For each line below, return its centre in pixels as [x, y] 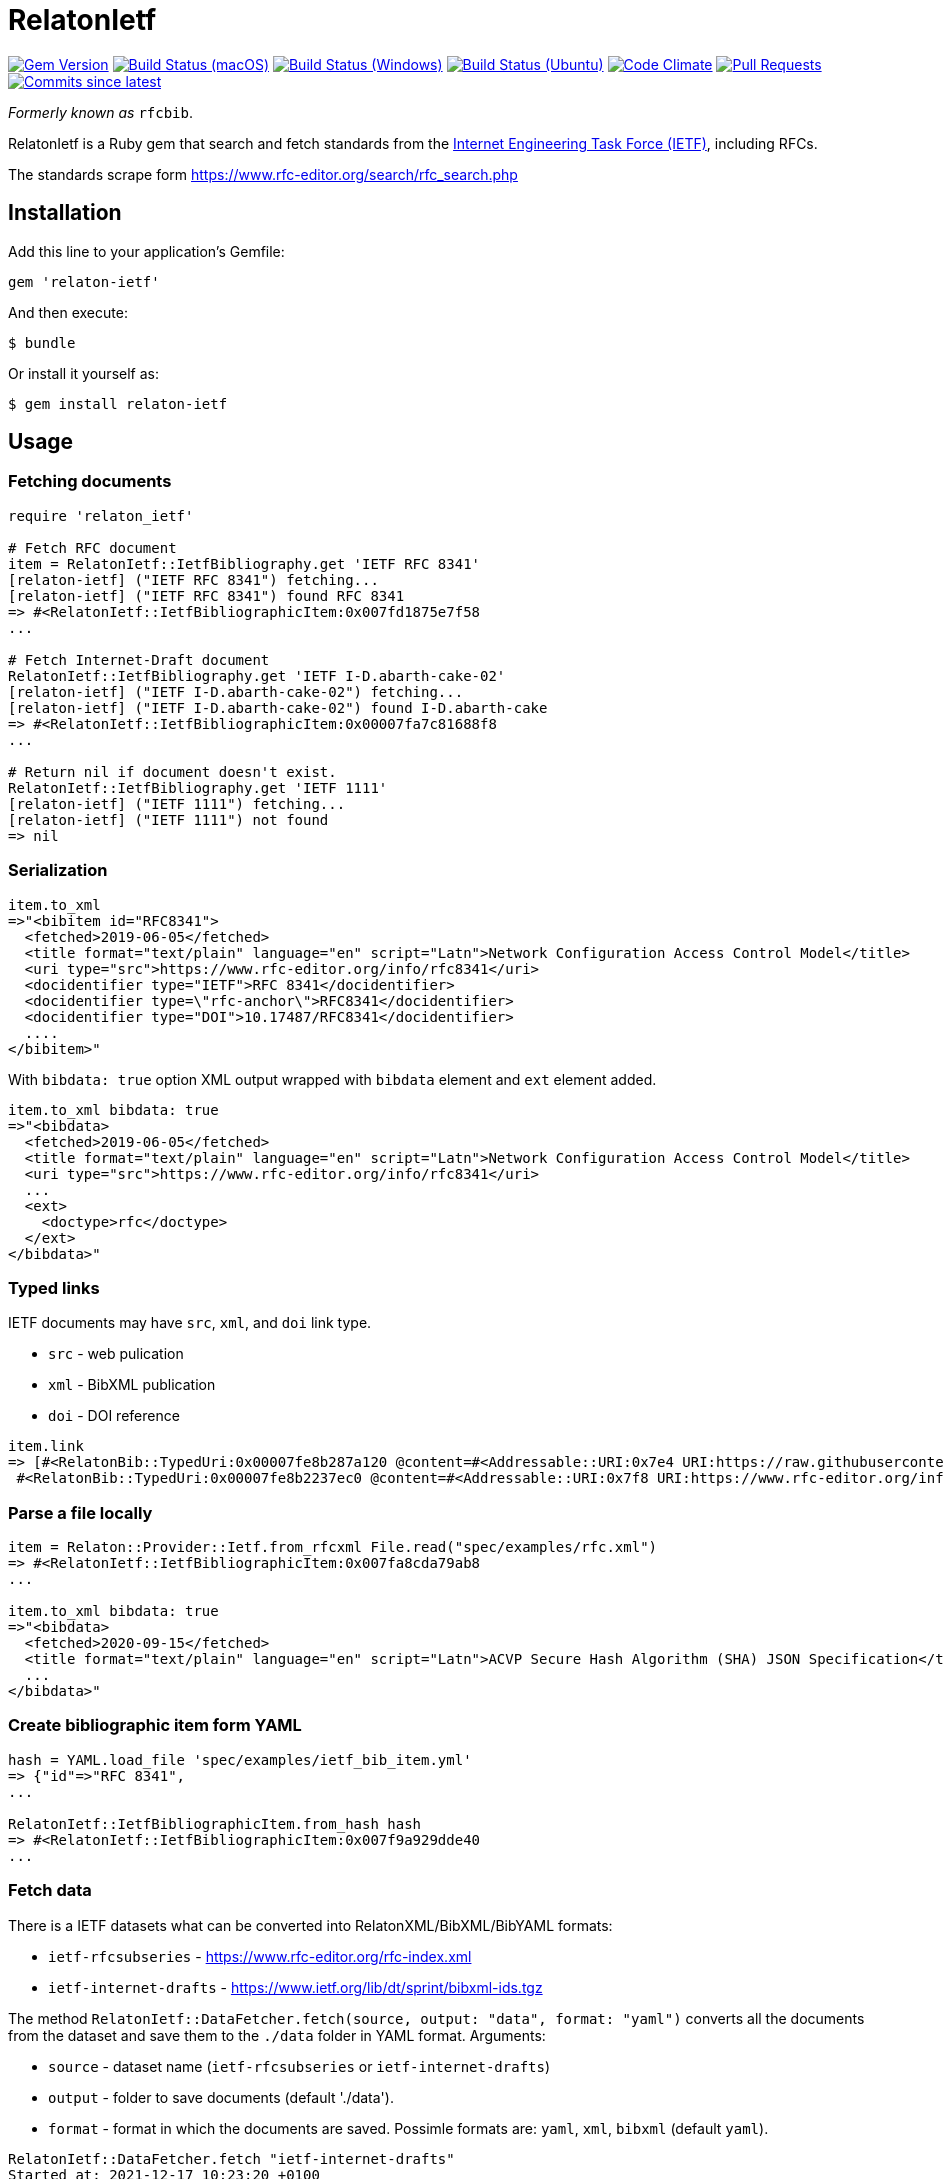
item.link [46, 1446]
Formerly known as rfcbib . [101, 112]
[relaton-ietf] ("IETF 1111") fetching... [177, 803]
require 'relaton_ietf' [101, 515]
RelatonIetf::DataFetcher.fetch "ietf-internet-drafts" [231, 2158]
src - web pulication [116, 1354]
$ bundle [42, 342]
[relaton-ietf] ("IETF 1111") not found [168, 819]
